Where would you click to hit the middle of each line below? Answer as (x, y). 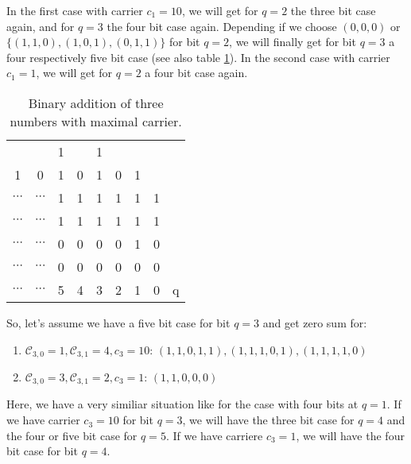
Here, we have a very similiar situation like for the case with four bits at (182, 404)
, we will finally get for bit (293, 42)
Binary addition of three (96, 102)
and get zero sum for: (315, 322)
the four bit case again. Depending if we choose (222, 26)
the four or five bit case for (72, 435)
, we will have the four (350, 435)
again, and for (41, 26)
